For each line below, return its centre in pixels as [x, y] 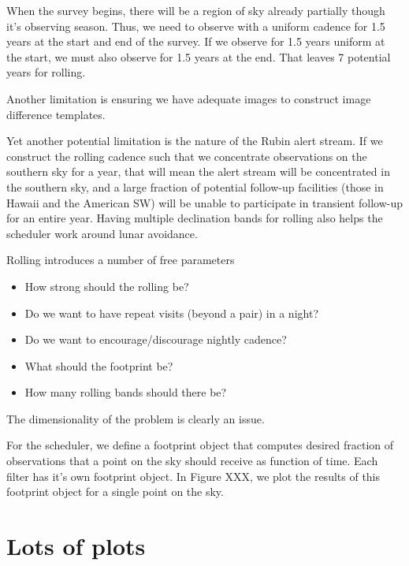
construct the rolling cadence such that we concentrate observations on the [187, 156]
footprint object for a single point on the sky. [115, 492]
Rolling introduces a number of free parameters [121, 260]
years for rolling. [46, 72]
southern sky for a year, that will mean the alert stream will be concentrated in [198, 171]
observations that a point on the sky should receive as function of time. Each [192, 461]
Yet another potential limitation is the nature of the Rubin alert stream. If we [195, 141]
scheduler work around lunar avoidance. [102, 233]
